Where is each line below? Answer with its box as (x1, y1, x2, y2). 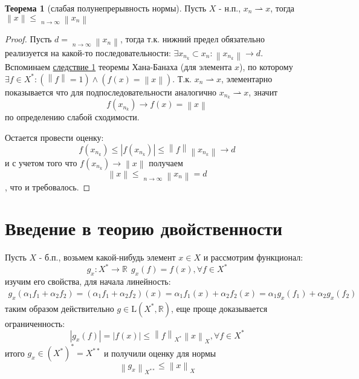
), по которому (239, 60, 293, 73)
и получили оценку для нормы (103, 346, 216, 359)
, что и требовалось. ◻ (5, 180, 91, 193)
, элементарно (221, 72, 273, 85)
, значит (248, 85, 278, 98)
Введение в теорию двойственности (5, 216, 283, 241)
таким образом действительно (5, 302, 114, 314)
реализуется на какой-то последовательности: (5, 46, 171, 59)
